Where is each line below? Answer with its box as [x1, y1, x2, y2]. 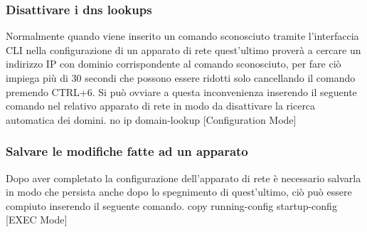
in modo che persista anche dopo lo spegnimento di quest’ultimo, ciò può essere [6, 184, 352, 199]
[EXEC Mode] [6, 212, 68, 227]
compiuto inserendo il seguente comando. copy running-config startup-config [6, 198, 337, 213]
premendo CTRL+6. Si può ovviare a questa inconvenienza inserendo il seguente [6, 84, 357, 99]
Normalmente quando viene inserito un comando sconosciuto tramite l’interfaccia [6, 28, 359, 43]
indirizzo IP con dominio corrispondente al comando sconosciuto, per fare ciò [6, 56, 341, 71]
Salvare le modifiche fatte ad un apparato [6, 142, 248, 160]
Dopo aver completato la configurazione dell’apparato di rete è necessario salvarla [6, 170, 361, 185]
